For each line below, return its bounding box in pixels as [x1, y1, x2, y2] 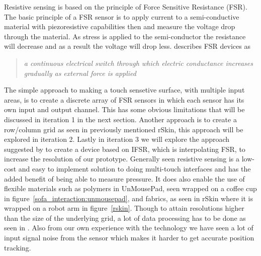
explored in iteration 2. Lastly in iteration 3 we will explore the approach [4, 134, 230, 144]
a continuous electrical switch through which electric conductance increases [24, 57, 253, 68]
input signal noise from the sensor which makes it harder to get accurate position [4, 232, 254, 243]
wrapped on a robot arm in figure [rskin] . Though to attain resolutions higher [4, 203, 244, 213]
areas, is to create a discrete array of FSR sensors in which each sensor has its [4, 94, 244, 105]
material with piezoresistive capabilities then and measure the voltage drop [4, 21, 235, 32]
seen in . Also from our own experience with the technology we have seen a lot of [4, 222, 253, 233]
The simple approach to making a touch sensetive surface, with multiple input [4, 84, 245, 95]
